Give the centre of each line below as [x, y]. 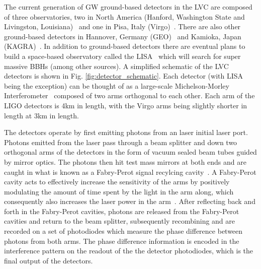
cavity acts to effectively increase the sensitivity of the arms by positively [117, 182]
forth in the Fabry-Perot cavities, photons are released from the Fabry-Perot [122, 211]
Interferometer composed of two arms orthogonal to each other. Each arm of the [129, 95]
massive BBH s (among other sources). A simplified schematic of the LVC [116, 66]
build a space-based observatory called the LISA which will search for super [122, 56]
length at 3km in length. [41, 115]
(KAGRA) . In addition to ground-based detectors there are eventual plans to [125, 46]
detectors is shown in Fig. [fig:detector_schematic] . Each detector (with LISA [124, 76]
